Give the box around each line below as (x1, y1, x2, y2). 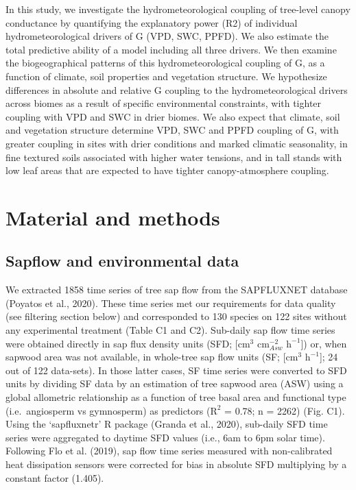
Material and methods (5, 203, 220, 231)
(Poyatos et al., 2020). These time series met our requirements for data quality (5, 295, 336, 310)
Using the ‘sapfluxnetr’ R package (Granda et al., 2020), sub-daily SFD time (5, 417, 328, 431)
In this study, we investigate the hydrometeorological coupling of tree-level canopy (5, 2, 351, 16)
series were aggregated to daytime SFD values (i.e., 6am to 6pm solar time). (5, 430, 325, 444)
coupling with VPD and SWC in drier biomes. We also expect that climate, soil (5, 109, 340, 123)
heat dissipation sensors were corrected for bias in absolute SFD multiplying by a (5, 457, 347, 471)
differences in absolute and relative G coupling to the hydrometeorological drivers (5, 82, 348, 97)
